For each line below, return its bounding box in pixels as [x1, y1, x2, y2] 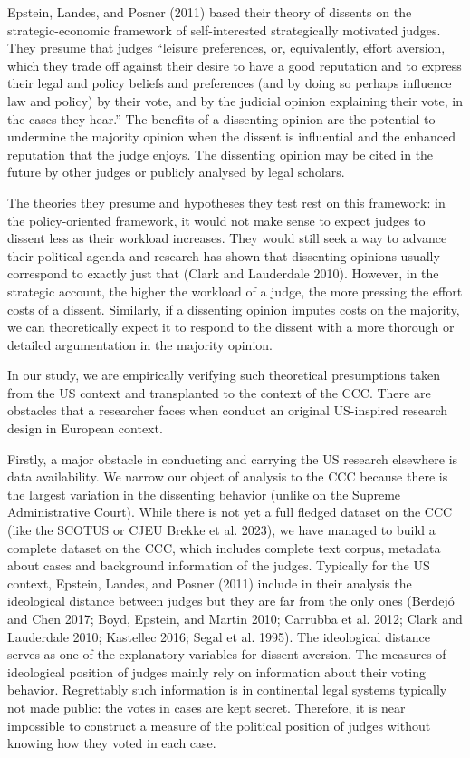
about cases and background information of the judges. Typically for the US [7, 556, 430, 575]
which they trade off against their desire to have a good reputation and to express [7, 55, 462, 74]
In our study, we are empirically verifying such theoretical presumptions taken [7, 365, 441, 384]
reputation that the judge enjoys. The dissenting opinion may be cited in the [7, 144, 434, 163]
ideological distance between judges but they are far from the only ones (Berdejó [7, 591, 455, 610]
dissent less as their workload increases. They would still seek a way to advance [7, 228, 447, 248]
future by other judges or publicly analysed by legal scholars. [7, 162, 345, 181]
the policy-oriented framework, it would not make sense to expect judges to [7, 210, 426, 229]
